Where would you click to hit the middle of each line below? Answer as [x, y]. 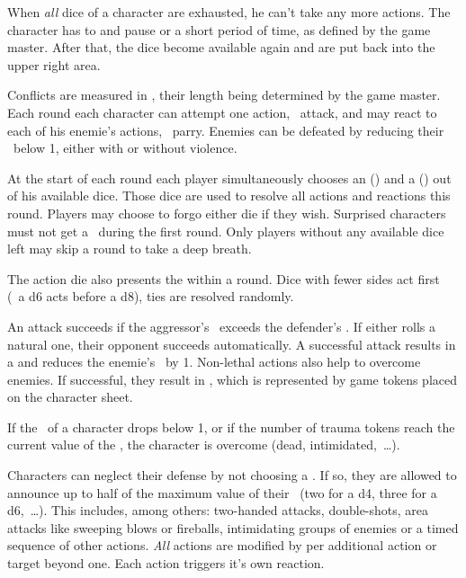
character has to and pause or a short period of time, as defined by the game [219, 29]
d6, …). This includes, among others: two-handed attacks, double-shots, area [218, 510]
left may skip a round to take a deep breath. [130, 249]
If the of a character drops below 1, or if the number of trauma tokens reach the [231, 427]
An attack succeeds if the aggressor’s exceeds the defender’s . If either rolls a [221, 326]
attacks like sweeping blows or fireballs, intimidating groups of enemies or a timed [233, 527]
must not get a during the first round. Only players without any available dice [226, 231]
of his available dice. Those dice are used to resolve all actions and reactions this [229, 196]
